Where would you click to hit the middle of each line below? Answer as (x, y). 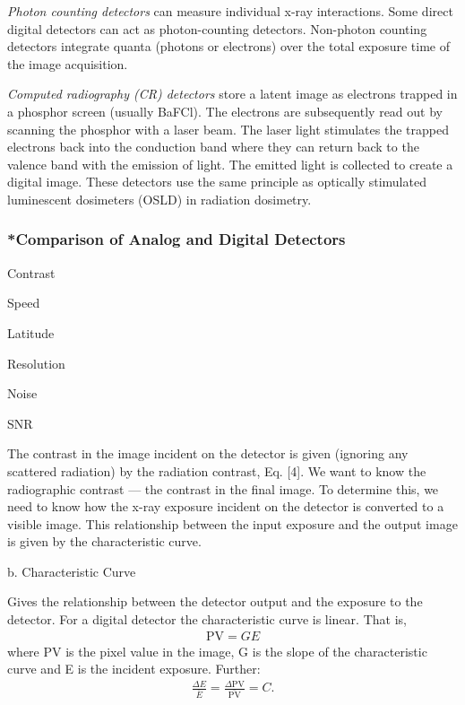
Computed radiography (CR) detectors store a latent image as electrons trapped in (232, 94)
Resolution (36, 363)
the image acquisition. (68, 63)
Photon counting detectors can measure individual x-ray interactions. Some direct (230, 11)
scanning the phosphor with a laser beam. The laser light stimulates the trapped (228, 129)
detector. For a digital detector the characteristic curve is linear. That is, (207, 619)
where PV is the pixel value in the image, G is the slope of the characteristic (217, 651)
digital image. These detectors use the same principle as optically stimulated (217, 182)
